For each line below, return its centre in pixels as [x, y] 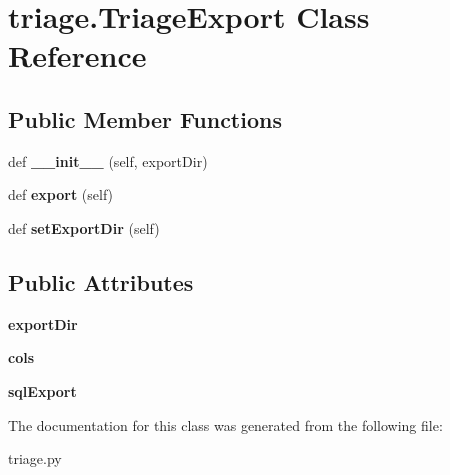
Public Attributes [101, 281]
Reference [77, 55]
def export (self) [61, 194]
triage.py [35, 458]
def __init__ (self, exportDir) [108, 160]
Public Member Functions [145, 118]
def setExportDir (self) [84, 227]
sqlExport [42, 390]
